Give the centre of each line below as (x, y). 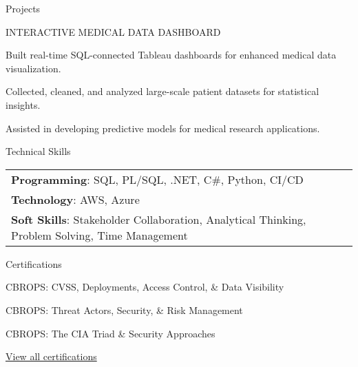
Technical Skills (38, 151)
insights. (23, 104)
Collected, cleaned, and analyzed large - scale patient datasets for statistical (162, 91)
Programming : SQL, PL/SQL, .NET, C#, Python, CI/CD (157, 179)
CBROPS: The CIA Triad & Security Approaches (110, 333)
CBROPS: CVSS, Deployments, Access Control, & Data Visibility (145, 287)
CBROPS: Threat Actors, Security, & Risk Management (124, 310)
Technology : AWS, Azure (75, 199)
